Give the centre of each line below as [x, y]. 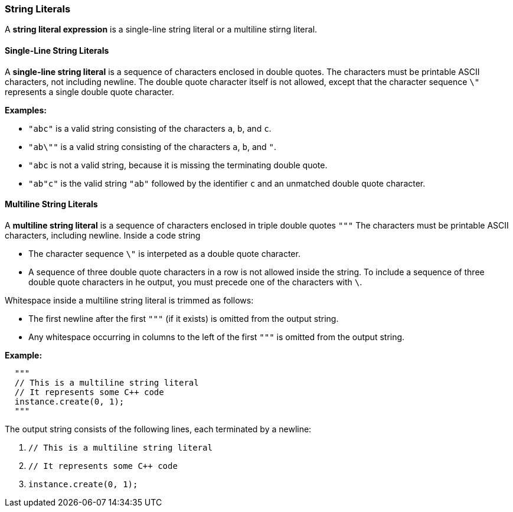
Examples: [26, 110]
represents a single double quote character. [89, 92]
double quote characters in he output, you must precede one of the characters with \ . [195, 282]
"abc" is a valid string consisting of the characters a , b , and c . [150, 128]
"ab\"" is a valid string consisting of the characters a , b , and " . [153, 146]
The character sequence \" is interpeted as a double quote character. [164, 253]
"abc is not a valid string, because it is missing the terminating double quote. [178, 165]
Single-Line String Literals [57, 50]
